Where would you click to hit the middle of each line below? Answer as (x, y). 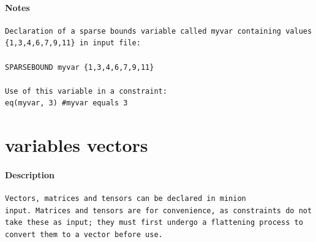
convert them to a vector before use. (84, 234)
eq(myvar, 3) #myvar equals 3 (66, 103)
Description (30, 174)
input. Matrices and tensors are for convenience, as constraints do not (159, 210)
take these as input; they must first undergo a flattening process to (154, 223)
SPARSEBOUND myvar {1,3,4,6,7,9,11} (80, 67)
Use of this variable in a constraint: (86, 91)
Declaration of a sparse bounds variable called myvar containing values (159, 31)
